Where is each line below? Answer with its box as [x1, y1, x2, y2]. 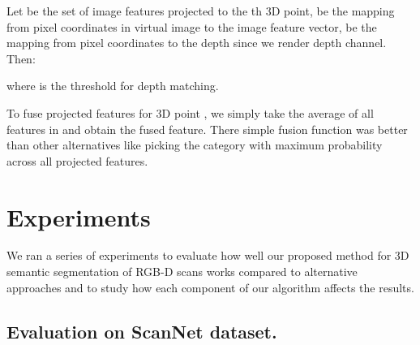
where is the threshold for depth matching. [6, 77, 219, 94]
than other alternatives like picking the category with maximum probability [6, 136, 383, 153]
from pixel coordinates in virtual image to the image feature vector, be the [6, 18, 377, 35]
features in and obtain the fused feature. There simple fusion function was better [6, 120, 408, 137]
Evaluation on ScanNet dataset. [6, 318, 277, 343]
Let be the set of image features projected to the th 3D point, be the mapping [6, 2, 395, 19]
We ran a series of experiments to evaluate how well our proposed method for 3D [6, 247, 409, 264]
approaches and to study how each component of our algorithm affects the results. [6, 278, 414, 295]
